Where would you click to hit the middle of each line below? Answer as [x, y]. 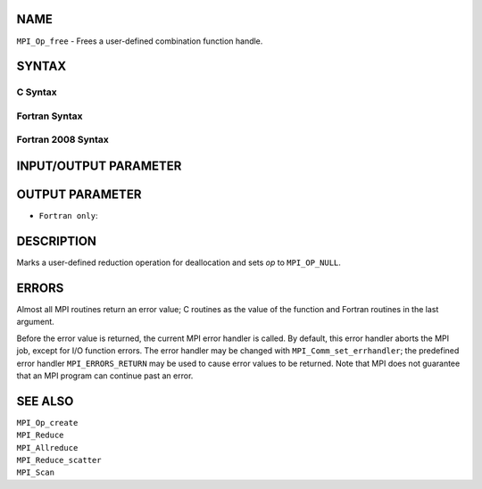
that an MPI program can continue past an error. [105, 376]
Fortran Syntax [50, 116]
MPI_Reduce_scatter [59, 460]
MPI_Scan [36, 472]
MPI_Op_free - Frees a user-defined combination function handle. [140, 41]
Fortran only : [68, 216]
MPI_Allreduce [47, 448]
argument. [36, 322]
